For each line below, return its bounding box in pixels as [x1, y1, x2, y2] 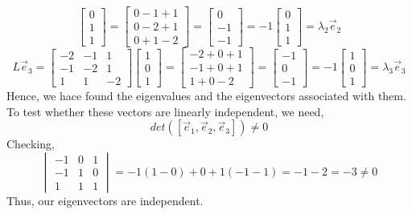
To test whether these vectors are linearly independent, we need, [6, 103, 324, 119]
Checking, [6, 135, 55, 152]
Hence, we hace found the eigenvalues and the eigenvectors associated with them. [6, 87, 406, 104]
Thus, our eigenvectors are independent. [6, 192, 204, 208]
